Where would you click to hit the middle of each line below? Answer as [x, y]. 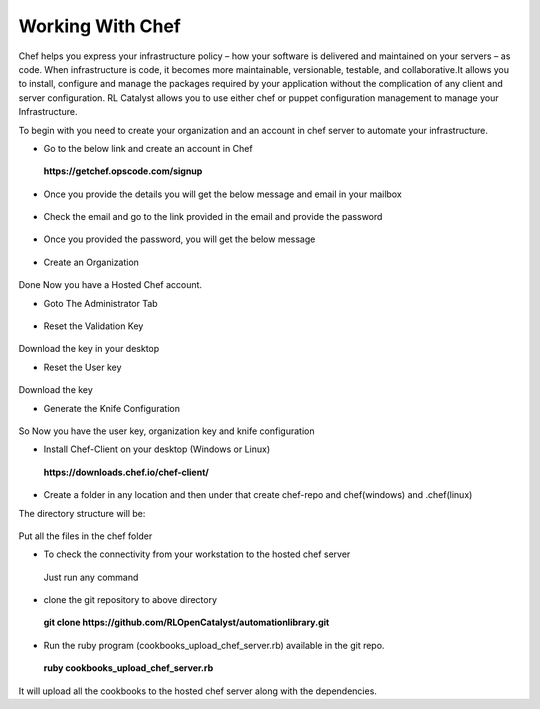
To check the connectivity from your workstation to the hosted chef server [197, 554]
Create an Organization [91, 262]
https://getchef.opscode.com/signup [123, 171]
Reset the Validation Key [93, 326]
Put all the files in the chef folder [85, 536]
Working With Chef [100, 26]
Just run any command [91, 577]
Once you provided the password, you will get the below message [179, 239]
